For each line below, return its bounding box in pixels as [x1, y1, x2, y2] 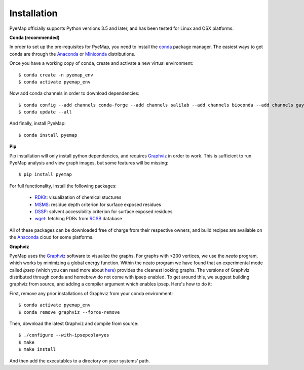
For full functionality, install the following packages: [9, 183, 117, 189]
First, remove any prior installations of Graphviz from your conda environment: [9, 290, 173, 296]
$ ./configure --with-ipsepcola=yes [18, 332, 109, 338]
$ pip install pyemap [18, 172, 72, 177]
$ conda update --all [18, 109, 72, 115]
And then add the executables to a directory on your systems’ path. [9, 357, 150, 364]
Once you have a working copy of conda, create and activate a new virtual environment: [9, 60, 194, 66]
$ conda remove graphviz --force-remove [18, 309, 120, 315]
